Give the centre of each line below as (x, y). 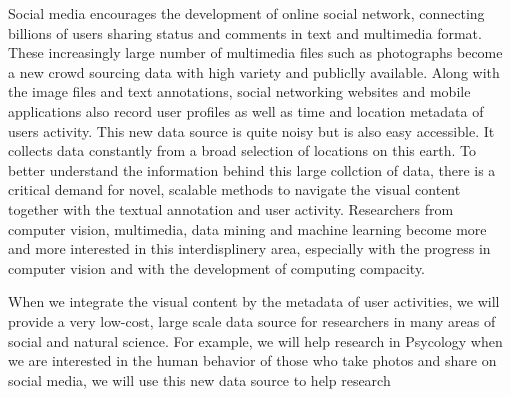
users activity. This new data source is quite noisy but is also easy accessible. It (251, 130)
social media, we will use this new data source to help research (199, 379)
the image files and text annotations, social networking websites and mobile (239, 91)
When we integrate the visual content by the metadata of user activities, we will (254, 301)
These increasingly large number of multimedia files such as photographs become (255, 52)
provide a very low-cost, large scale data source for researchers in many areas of (252, 320)
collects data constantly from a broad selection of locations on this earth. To (242, 150)
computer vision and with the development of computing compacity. (217, 267)
